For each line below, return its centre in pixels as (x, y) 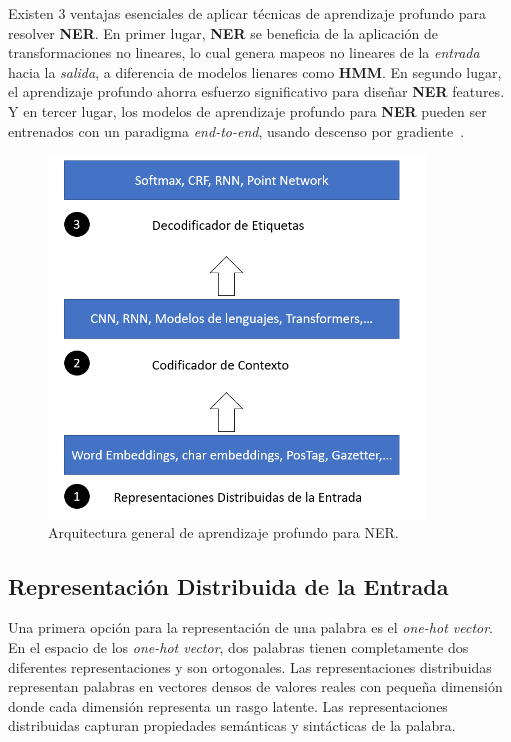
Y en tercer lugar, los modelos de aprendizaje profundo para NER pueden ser (247, 110)
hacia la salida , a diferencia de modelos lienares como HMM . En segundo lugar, (255, 71)
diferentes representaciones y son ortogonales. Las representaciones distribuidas (250, 666)
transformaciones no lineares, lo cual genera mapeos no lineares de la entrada (244, 52)
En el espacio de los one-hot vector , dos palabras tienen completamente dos (238, 646)
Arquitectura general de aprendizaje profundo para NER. (223, 531)
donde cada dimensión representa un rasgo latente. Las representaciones (228, 705)
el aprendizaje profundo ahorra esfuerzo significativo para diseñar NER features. (256, 91)
